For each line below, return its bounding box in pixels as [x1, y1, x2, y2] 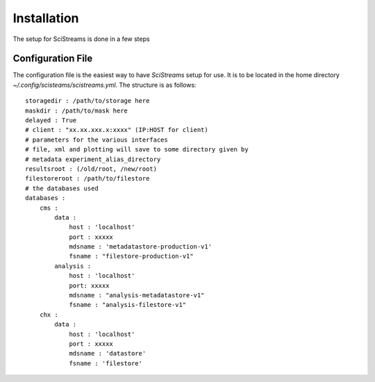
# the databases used [25, 184, 99, 192]
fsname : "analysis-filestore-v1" [69, 301, 187, 309]
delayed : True [25, 117, 77, 124]
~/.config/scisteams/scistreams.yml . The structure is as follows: [12, 81, 197, 89]
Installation [12, 10, 79, 26]
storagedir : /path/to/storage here [25, 97, 150, 105]
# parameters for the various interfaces [25, 135, 168, 144]
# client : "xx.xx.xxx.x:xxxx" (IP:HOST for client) [25, 126, 208, 134]
